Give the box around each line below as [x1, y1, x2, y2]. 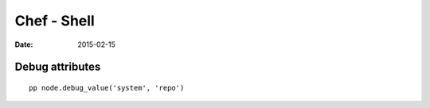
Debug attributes [14, 60, 101, 74]
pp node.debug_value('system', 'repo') [29, 83, 185, 92]
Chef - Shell [14, 12, 95, 29]
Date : [14, 40, 33, 49]
